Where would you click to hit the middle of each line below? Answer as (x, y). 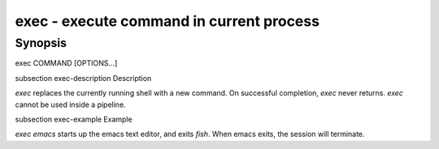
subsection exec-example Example (74, 119)
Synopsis (41, 43)
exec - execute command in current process (167, 21)
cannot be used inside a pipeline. (70, 104)
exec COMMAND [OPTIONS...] (66, 63)
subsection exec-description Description (83, 78)
